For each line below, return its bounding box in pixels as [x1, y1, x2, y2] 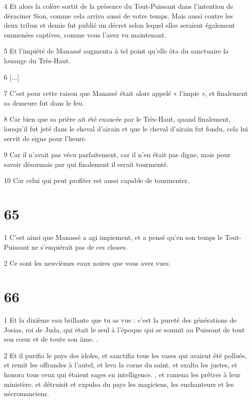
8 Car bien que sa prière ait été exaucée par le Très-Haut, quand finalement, [4, 114, 231, 124]
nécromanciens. [4, 388, 49, 399]
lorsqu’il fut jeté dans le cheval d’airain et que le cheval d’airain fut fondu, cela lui [4, 123, 248, 133]
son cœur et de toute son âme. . [4, 334, 98, 344]
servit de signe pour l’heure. [4, 133, 87, 143]
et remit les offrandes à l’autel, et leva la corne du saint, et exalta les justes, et [4, 360, 237, 370]
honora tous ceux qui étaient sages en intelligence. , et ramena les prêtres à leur [4, 369, 241, 379]
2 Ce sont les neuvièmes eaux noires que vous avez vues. [4, 258, 171, 268]
